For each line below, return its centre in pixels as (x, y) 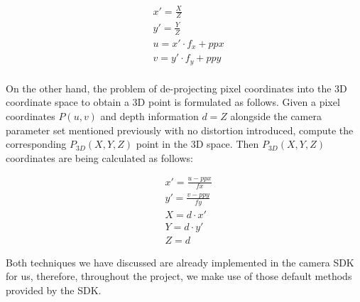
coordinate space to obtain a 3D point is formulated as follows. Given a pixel (173, 102)
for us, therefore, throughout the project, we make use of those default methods (179, 276)
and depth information (149, 115)
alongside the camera (276, 115)
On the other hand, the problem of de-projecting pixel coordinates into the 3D (176, 88)
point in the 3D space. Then (197, 144)
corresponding (36, 144)
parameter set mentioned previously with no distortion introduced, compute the (180, 130)
